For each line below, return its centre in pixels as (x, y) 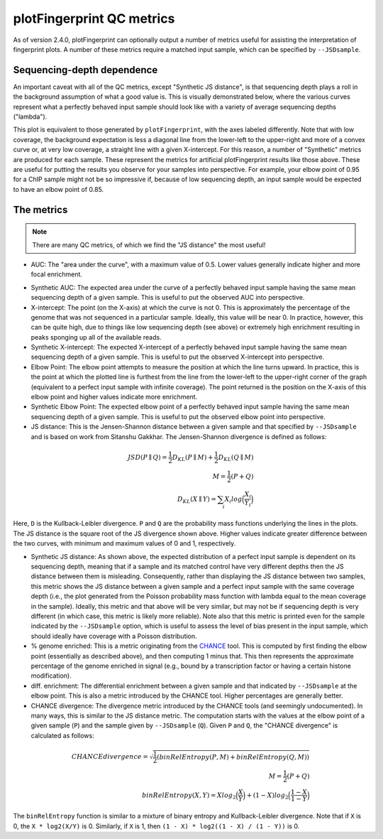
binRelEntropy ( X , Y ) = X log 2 (189, 796)
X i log (233, 499)
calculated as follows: (63, 735)
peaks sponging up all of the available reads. (96, 337)
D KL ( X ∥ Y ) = (197, 499)
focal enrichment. (57, 274)
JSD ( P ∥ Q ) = (148, 457)
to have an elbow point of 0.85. (59, 189)
